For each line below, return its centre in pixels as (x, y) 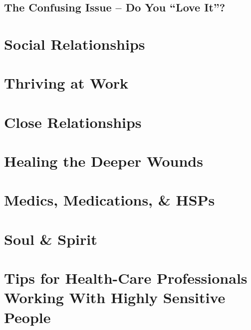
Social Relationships (75, 44)
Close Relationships (73, 122)
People (27, 317)
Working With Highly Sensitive (115, 297)
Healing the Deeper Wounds (104, 161)
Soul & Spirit (51, 239)
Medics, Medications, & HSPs (110, 200)
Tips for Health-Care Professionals (126, 278)
